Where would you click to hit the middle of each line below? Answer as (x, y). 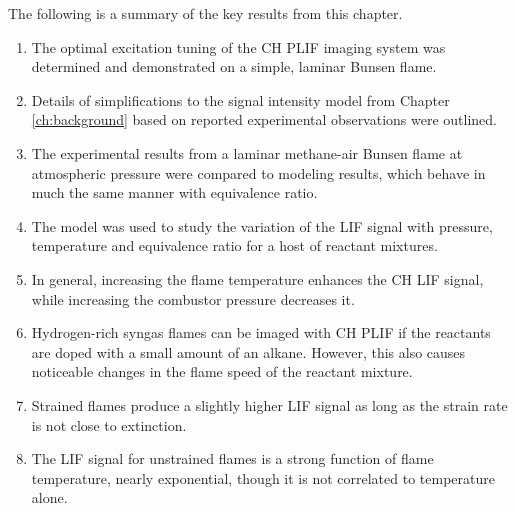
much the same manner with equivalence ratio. (174, 192)
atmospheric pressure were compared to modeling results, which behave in (258, 172)
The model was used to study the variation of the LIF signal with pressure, (262, 225)
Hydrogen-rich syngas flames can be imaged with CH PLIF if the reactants (261, 332)
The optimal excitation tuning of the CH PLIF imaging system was (238, 46)
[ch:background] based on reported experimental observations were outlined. (264, 119)
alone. (49, 497)
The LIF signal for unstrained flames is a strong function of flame (232, 458)
